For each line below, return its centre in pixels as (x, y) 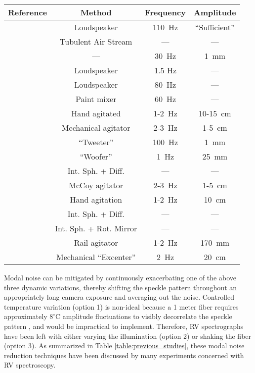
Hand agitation (96, 199)
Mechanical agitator (96, 128)
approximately (26, 316)
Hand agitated (96, 113)
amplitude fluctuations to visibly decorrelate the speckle (147, 316)
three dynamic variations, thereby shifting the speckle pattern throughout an (121, 287)
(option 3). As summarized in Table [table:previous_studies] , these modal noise (124, 346)
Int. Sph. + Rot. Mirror (96, 228)
